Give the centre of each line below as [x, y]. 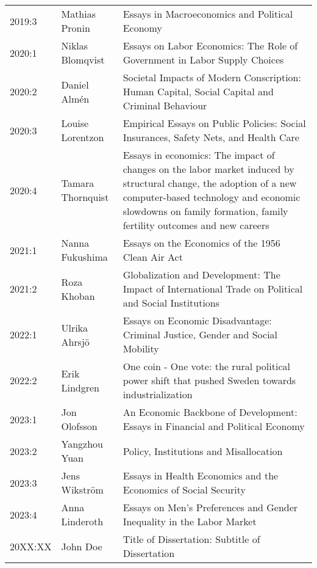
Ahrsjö [75, 341]
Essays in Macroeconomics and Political [208, 14]
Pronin [76, 28]
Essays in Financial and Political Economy [214, 426]
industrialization [158, 394]
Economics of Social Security [184, 490]
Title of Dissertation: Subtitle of [191, 539]
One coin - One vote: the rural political [206, 366]
